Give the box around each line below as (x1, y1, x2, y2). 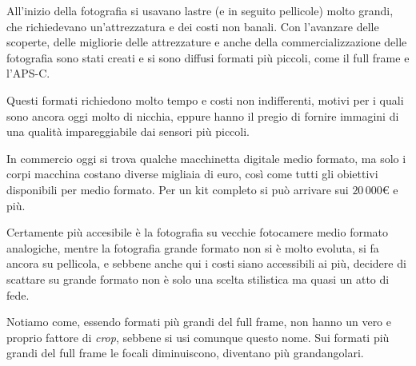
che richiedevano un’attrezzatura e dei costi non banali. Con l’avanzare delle (6, 18, 379, 34)
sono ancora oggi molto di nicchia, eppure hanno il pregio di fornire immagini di (6, 107, 399, 124)
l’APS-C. (6, 65, 50, 82)
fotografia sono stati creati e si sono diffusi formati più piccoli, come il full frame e (6, 49, 410, 66)
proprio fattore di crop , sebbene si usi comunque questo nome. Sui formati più (6, 328, 390, 345)
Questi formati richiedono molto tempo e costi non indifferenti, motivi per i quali (6, 91, 404, 108)
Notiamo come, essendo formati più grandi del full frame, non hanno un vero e (6, 313, 391, 330)
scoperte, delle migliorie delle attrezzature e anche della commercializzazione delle (6, 34, 407, 50)
